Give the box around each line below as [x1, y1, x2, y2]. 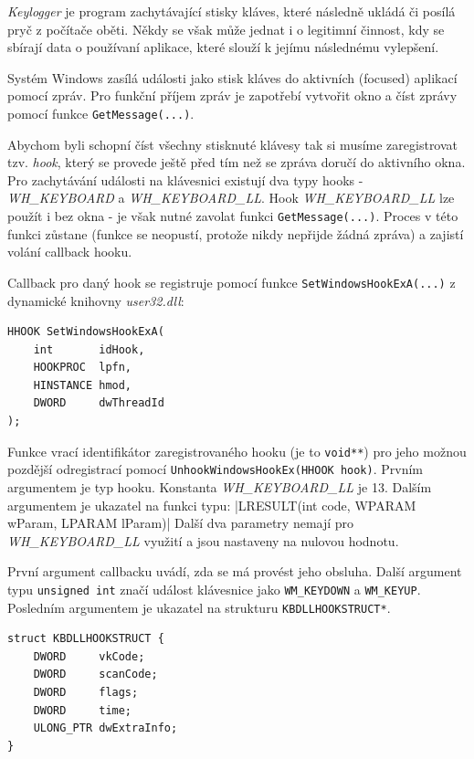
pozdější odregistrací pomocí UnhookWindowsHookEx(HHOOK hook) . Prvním [7, 459, 423, 479]
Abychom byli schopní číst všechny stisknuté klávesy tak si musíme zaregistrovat [7, 134, 458, 153]
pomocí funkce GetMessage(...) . [7, 103, 195, 122]
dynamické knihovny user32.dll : [7, 290, 184, 310]
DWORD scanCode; [33, 668, 158, 681]
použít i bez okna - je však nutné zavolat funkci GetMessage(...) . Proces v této [7, 206, 458, 225]
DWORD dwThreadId [33, 396, 164, 410]
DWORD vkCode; [33, 649, 145, 663]
